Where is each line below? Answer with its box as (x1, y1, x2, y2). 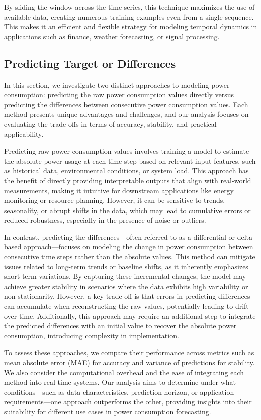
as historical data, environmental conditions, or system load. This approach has (4, 165, 249, 176)
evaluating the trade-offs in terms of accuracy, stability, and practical (4, 118, 217, 129)
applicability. (4, 128, 44, 139)
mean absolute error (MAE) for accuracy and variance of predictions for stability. (4, 357, 255, 368)
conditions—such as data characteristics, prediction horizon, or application (4, 386, 234, 397)
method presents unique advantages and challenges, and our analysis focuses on (4, 109, 249, 119)
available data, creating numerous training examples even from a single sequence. (4, 11, 254, 22)
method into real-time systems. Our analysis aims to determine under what (4, 377, 236, 387)
